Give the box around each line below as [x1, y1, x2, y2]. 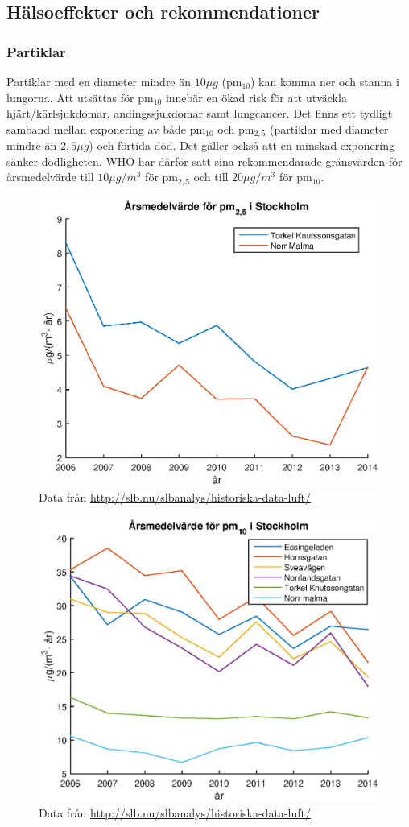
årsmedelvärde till [6, 168, 94, 185]
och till [193, 168, 229, 185]
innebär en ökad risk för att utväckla [165, 89, 347, 105]
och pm [217, 120, 254, 137]
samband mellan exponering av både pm [6, 120, 206, 137]
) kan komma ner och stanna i [250, 73, 399, 89]
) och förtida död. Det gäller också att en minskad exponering [89, 137, 395, 154]
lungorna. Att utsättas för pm [6, 89, 154, 105]
